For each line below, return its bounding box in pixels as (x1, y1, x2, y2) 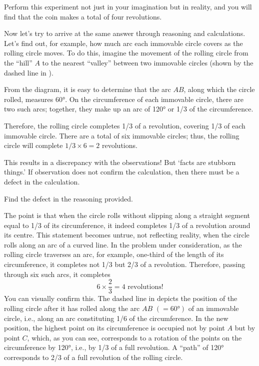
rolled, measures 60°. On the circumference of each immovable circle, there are (4, 93, 243, 104)
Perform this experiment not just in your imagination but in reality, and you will (4, 1, 252, 11)
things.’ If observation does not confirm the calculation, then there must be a (4, 166, 239, 177)
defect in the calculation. (4, 176, 80, 186)
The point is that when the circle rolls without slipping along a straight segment (4, 210, 250, 220)
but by (234, 322, 255, 333)
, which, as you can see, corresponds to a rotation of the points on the (27, 332, 242, 342)
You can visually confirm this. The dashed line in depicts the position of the (4, 293, 237, 303)
